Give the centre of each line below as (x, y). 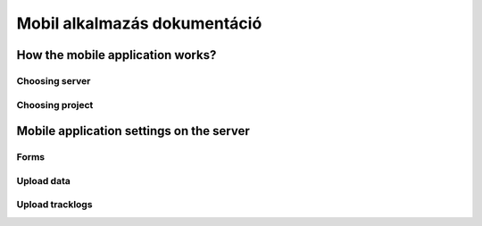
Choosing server (54, 80)
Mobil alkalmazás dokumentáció (139, 23)
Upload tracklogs (54, 205)
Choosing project (55, 105)
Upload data (43, 180)
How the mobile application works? (116, 55)
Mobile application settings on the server (133, 131)
